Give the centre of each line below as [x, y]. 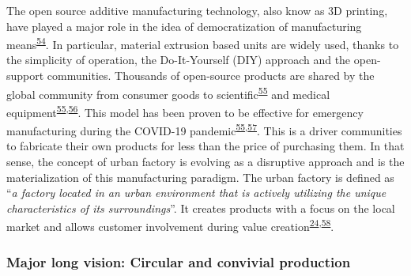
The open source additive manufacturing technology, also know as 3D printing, [197, 10]
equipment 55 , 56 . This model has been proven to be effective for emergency [185, 111]
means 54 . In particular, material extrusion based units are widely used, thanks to [203, 43]
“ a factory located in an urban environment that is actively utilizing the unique [196, 193]
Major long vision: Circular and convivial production [179, 261]
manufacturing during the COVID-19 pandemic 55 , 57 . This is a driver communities [204, 129]
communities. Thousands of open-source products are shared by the [211, 76]
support [25, 76]
